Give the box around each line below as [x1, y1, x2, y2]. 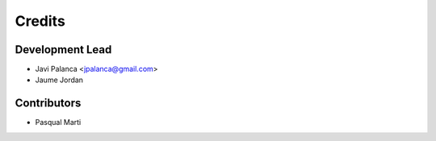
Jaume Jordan [35, 75, 84, 85]
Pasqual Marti [35, 118, 82, 127]
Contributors [15, 97, 82, 110]
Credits [15, 12, 66, 30]
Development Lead [15, 43, 112, 56]
